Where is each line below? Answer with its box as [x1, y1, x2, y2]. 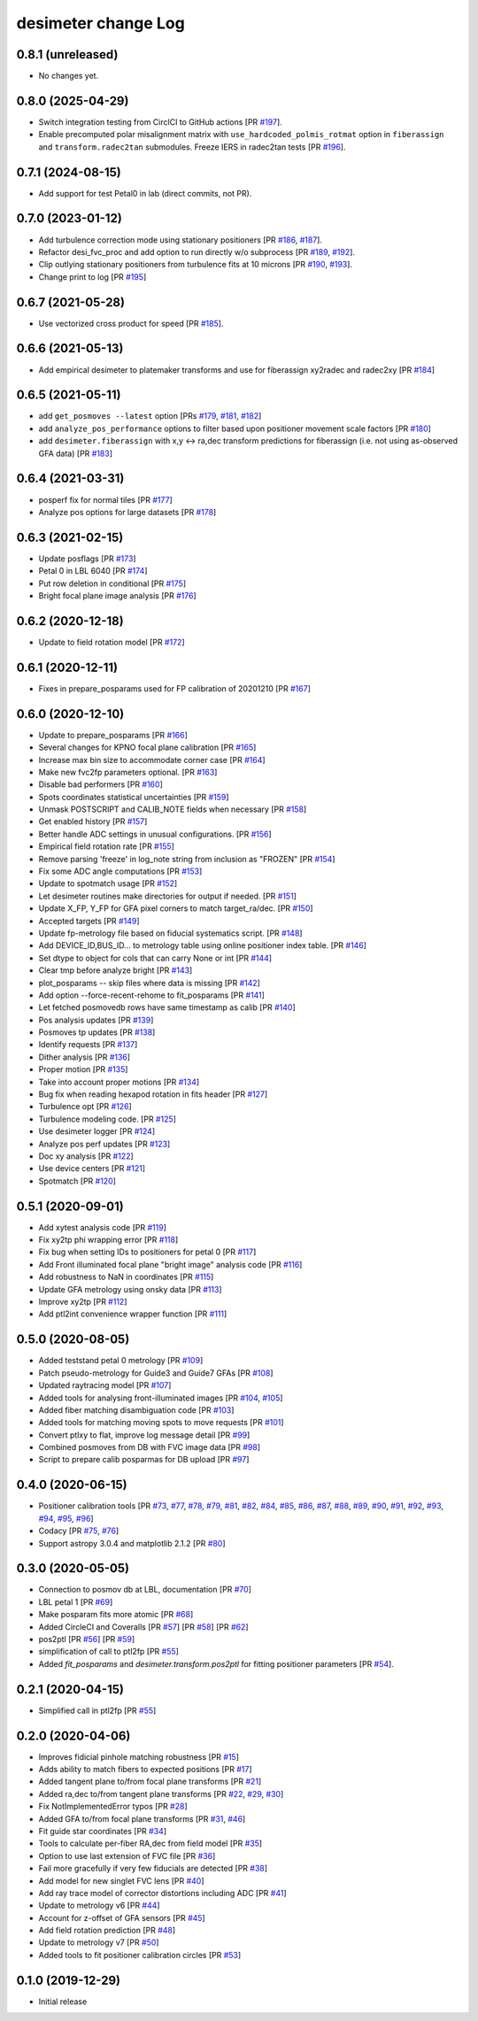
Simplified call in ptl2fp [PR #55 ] [38, 1705, 157, 1716]
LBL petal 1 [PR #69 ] [38, 1596, 113, 1607]
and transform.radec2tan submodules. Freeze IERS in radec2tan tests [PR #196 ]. [38, 142, 346, 152]
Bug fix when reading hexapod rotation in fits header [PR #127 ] [38, 1089, 268, 1099]
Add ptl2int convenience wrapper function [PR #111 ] [38, 1308, 227, 1319]
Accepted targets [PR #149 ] [38, 915, 140, 926]
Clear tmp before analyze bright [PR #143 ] [38, 965, 193, 976]
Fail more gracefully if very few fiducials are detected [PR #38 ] [38, 1863, 268, 1874]
